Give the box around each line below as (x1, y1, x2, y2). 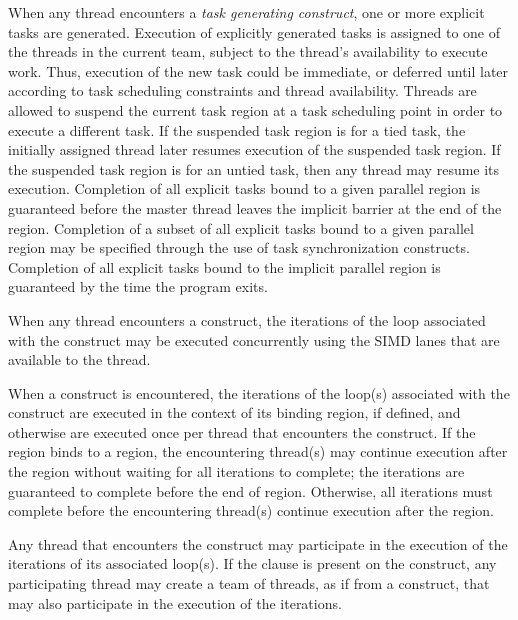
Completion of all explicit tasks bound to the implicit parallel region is (8, 256, 441, 277)
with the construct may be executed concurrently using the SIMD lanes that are (8, 329, 500, 350)
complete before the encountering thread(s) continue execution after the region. (8, 500, 494, 521)
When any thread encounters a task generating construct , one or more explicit (8, 2, 485, 22)
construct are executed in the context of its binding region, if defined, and (8, 402, 461, 423)
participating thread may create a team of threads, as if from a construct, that (8, 573, 490, 594)
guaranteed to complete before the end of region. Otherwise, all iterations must (8, 480, 493, 501)
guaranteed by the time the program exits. (8, 276, 268, 297)
